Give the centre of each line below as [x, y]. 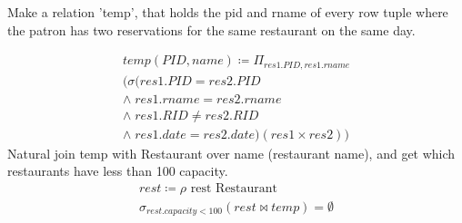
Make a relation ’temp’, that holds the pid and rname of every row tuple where [228, 12]
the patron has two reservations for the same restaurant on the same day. [211, 29]
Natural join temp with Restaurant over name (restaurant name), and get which [231, 153]
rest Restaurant [234, 189]
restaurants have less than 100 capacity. [118, 171]
